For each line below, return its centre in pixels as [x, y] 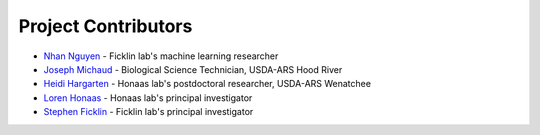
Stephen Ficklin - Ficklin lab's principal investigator [148, 112]
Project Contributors [105, 26]
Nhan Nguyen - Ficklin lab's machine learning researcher [161, 56]
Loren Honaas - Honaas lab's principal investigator [148, 97]
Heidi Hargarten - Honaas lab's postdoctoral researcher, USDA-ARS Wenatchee [207, 84]
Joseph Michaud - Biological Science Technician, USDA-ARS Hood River [193, 69]
